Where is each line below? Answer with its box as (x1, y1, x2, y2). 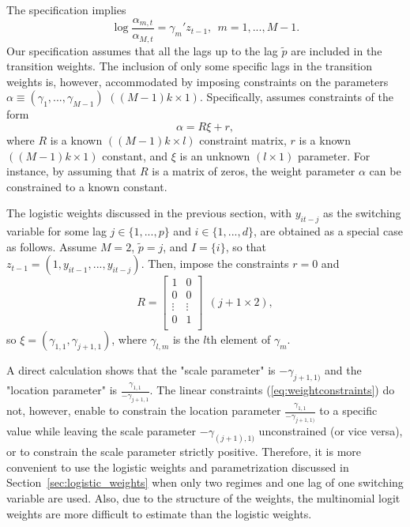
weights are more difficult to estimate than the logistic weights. (6, 505, 312, 521)
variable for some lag (6, 223, 107, 239)
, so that (225, 238, 267, 254)
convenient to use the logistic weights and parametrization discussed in (6, 458, 349, 475)
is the (172, 331, 200, 348)
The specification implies (6, 2, 126, 17)
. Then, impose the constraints (141, 255, 289, 272)
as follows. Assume (6, 238, 97, 254)
